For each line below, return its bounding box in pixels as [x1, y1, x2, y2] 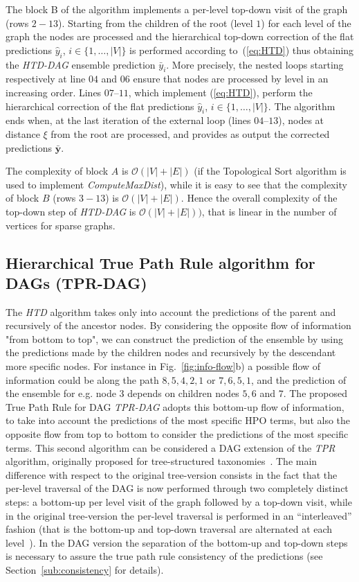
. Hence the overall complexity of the [181, 191, 338, 205]
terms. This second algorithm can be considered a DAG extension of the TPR [6, 440, 335, 455]
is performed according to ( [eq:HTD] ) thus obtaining [129, 42, 354, 57]
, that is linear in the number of [201, 204, 337, 218]
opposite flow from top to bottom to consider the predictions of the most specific [6, 427, 349, 441]
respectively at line [6, 71, 86, 86]
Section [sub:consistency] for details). [6, 562, 164, 576]
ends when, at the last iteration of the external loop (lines [6, 113, 251, 127]
